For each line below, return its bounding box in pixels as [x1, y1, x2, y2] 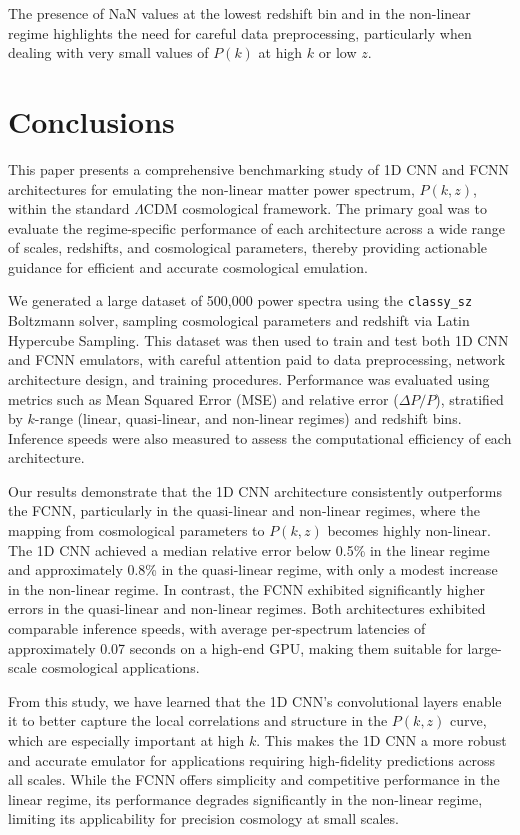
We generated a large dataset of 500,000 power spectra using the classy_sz [8, 290, 473, 311]
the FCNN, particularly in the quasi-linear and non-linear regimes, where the [8, 500, 480, 521]
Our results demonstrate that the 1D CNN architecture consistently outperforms [8, 480, 503, 501]
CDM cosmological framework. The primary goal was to [143, 198, 487, 219]
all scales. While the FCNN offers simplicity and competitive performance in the [8, 769, 500, 790]
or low [318, 42, 357, 63]
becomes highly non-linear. [327, 520, 491, 541]
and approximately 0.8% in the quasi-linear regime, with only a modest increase [8, 559, 498, 580]
